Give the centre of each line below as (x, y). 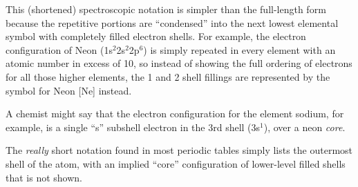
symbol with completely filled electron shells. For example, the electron (156, 36)
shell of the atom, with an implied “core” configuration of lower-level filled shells (176, 163)
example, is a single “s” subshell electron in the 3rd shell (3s (133, 127)
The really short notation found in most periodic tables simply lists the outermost (179, 150)
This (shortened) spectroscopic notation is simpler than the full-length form (166, 9)
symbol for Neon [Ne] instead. (69, 90)
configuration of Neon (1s (59, 49)
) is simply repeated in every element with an (239, 49)
